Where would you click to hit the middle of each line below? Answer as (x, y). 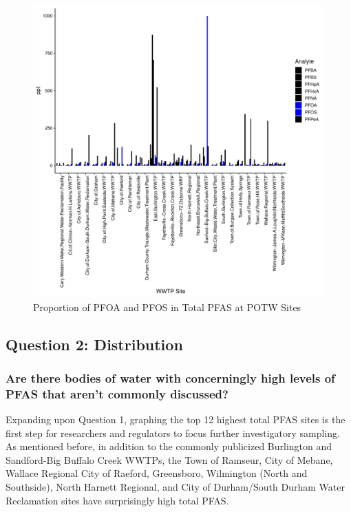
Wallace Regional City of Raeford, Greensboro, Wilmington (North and (157, 473)
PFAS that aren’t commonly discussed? (117, 393)
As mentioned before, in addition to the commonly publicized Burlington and (169, 446)
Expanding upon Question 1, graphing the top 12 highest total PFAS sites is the (175, 419)
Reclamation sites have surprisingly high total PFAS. (117, 500)
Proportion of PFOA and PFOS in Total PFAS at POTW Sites (167, 307)
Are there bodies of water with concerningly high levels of (170, 377)
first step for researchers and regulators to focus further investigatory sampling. (173, 433)
